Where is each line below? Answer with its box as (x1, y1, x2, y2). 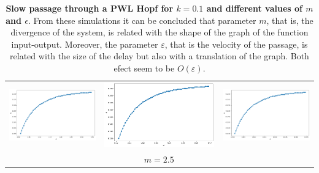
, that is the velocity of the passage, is (164, 37, 308, 50)
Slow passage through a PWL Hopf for (6, 2, 174, 14)
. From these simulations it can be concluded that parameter (28, 13, 256, 26)
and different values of (206, 2, 302, 14)
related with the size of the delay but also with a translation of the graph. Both (10, 50, 309, 62)
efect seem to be (113, 61, 175, 74)
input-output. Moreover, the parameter (11, 37, 158, 50)
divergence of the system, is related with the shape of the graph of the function (10, 26, 309, 39)
